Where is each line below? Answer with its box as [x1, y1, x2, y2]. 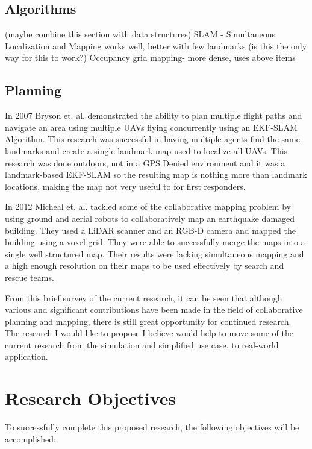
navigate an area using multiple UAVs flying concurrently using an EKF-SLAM [5, 121, 298, 133]
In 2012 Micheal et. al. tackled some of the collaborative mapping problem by [5, 200, 291, 213]
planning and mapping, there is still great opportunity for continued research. [5, 315, 292, 327]
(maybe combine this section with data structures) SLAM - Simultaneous [5, 28, 276, 40]
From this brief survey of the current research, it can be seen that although [5, 291, 282, 304]
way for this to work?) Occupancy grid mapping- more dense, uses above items [5, 51, 296, 64]
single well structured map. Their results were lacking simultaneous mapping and [5, 247, 304, 260]
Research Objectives [5, 386, 176, 410]
